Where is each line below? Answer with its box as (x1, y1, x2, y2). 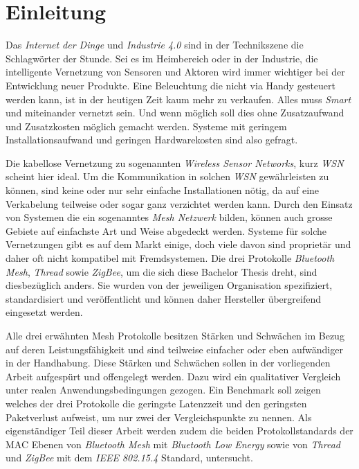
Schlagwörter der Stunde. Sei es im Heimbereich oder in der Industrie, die (6, 51, 318, 65)
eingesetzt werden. (6, 305, 83, 319)
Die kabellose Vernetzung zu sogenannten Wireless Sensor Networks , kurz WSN (6, 155, 344, 170)
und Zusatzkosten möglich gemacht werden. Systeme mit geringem (6, 118, 287, 133)
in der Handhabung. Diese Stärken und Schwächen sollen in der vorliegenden (6, 355, 331, 370)
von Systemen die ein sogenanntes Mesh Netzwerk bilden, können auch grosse (6, 210, 333, 224)
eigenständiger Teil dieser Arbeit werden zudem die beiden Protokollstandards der (6, 423, 353, 438)
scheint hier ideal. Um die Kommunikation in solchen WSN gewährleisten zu (6, 169, 329, 184)
